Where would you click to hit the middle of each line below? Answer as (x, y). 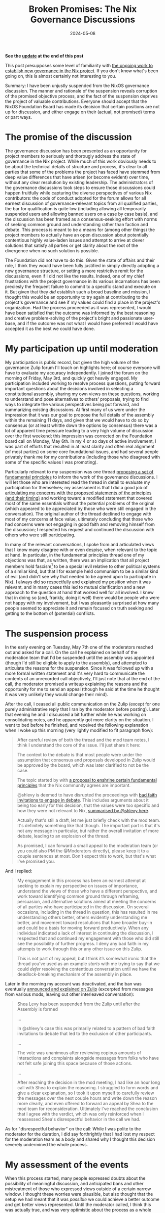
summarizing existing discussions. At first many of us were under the (75, 410)
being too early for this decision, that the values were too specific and (88, 805)
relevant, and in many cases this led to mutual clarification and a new (75, 587)
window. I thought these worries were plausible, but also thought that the (79, 1194)
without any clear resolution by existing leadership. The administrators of (79, 182)
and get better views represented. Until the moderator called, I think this (78, 1205)
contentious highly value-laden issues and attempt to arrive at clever (75, 240)
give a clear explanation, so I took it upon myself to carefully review (85, 1093)
